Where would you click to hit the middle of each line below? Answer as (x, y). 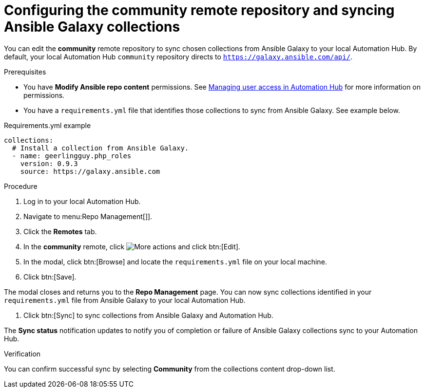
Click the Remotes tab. (60, 231)
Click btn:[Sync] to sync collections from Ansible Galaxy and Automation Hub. (148, 315)
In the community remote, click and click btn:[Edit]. (132, 246)
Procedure (21, 186)
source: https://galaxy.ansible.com (90, 171)
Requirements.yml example (48, 125)
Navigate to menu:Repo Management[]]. (88, 216)
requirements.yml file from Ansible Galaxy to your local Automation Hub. (125, 300)
